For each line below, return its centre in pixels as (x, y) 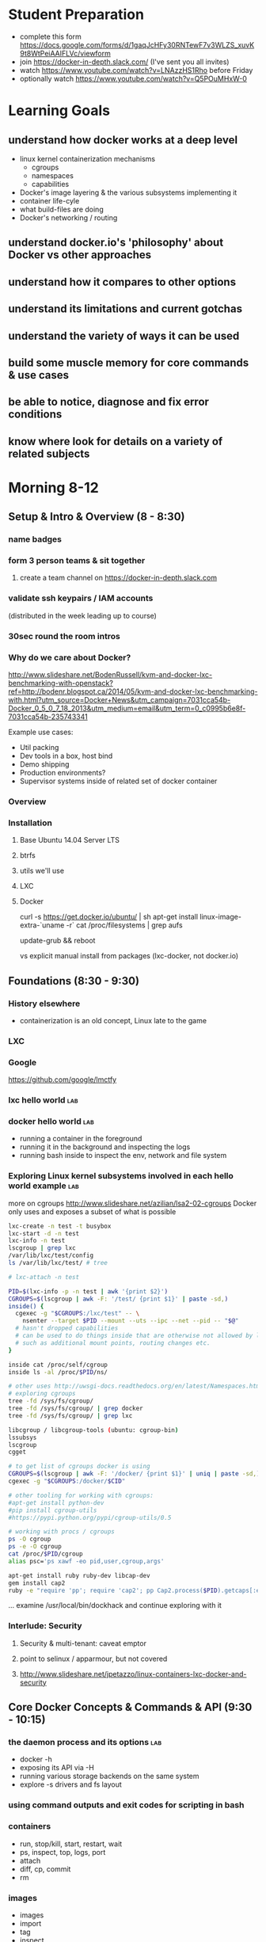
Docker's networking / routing (68, 217)
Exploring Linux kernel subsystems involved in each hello (121, 1176)
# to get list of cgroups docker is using (79, 1467)
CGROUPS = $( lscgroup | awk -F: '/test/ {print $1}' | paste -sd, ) (118, 1299)
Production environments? (63, 772)
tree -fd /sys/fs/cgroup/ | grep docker (76, 1408)
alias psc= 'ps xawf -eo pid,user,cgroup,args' (86, 1561)
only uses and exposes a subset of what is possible (92, 1211)
